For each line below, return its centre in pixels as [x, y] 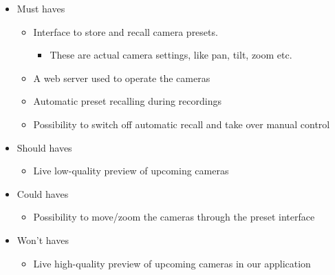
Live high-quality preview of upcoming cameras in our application [172, 263]
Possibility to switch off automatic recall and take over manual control [182, 124]
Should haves [44, 147]
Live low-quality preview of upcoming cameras [131, 171]
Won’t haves [43, 240]
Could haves [43, 193]
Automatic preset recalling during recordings [127, 101]
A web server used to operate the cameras [122, 78]
